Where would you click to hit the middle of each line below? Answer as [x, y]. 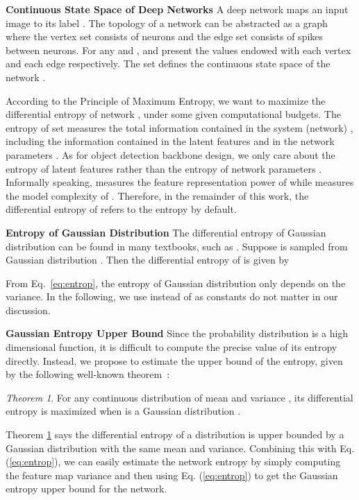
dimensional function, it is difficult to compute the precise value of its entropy [172, 347]
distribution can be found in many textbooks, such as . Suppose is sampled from [177, 246]
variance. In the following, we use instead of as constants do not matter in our [172, 296]
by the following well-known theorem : [88, 374]
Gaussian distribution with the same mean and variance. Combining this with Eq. [180, 448]
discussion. [28, 310]
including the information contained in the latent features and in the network [170, 141]
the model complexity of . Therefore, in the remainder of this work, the [157, 195]
